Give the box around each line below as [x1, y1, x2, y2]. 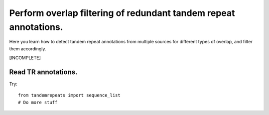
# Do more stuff [18, 100, 58, 105]
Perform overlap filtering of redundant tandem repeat [9, 7, 235, 18]
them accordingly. [9, 45, 47, 52]
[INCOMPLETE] [9, 55, 41, 61]
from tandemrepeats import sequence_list [18, 93, 121, 98]
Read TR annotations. [9, 68, 78, 76]
